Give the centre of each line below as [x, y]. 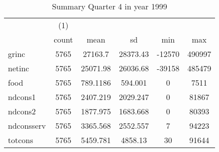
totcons [21, 140]
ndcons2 [22, 111]
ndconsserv [27, 126]
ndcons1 [22, 97]
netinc [19, 68]
